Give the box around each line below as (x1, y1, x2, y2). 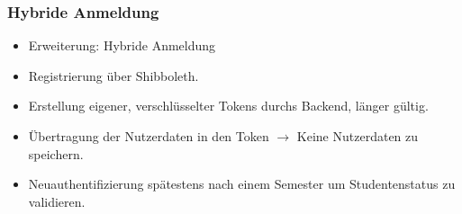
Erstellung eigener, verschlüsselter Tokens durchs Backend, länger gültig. (28, 96, 429, 115)
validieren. (28, 192, 86, 210)
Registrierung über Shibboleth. (28, 66, 199, 85)
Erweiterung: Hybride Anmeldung (28, 36, 216, 55)
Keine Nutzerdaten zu (296, 127, 419, 145)
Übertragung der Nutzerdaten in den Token (28, 127, 269, 145)
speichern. (28, 144, 84, 163)
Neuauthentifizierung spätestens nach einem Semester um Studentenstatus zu (28, 174, 456, 193)
